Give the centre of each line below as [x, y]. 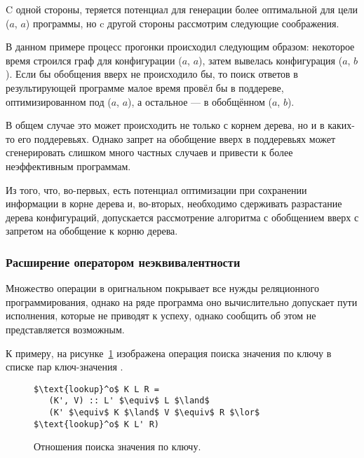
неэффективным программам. [68, 166]
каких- [341, 125]
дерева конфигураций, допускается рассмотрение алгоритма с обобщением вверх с [182, 217]
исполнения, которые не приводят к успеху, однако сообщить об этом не [161, 315]
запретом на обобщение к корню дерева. [92, 231]
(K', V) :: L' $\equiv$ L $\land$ [129, 401]
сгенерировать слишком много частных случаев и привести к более [149, 152]
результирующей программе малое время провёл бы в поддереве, [145, 87]
